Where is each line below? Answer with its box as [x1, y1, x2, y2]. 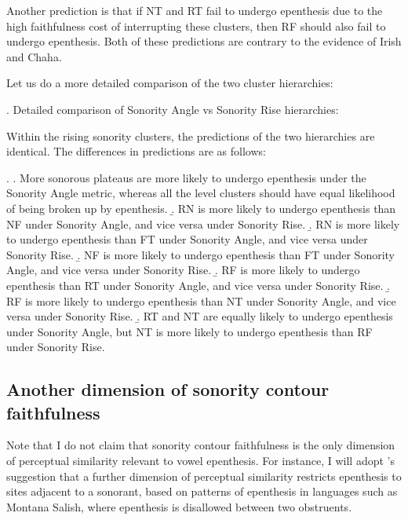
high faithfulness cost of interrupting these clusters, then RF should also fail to [6, 17, 386, 34]
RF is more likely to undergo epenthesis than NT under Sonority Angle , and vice [6, 292, 396, 309]
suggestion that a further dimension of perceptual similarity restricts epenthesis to [6, 467, 402, 484]
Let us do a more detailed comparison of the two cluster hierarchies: [6, 75, 333, 91]
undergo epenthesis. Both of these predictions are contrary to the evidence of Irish [6, 33, 402, 49]
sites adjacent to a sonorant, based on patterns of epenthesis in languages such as [6, 483, 398, 500]
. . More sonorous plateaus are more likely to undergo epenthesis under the [6, 169, 366, 185]
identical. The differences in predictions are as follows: [6, 143, 266, 159]
